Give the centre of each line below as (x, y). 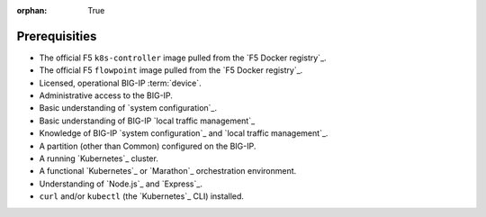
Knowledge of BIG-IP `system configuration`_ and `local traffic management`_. (184, 133)
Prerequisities (57, 36)
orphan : (32, 10)
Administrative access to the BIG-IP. (106, 95)
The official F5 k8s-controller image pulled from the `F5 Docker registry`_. (183, 58)
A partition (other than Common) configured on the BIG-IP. (148, 146)
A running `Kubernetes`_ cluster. (99, 158)
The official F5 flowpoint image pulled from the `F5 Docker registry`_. (171, 70)
